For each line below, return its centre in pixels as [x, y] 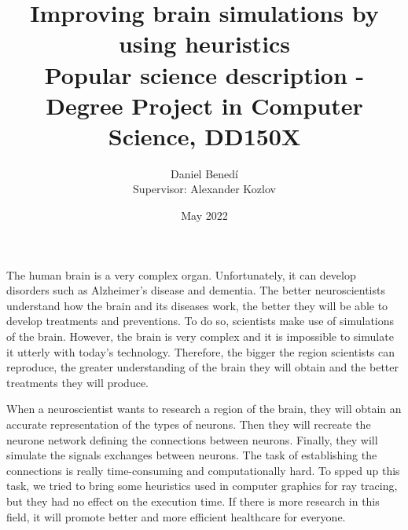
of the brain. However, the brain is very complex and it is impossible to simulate [200, 336]
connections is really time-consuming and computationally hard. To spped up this [203, 470]
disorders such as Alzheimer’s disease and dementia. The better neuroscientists [196, 290]
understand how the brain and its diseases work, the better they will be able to [197, 305]
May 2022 [204, 216]
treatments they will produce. [77, 382]
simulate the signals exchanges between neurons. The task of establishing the [192, 455]
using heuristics [204, 44]
